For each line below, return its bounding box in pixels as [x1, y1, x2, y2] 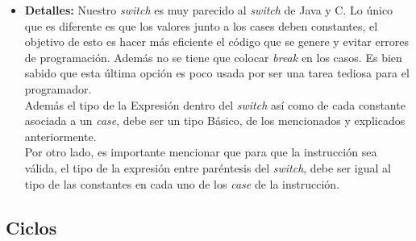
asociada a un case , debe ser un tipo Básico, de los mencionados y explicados [24, 112, 406, 129]
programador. [24, 80, 92, 97]
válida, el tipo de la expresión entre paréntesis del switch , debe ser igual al [24, 159, 391, 176]
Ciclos [6, 214, 57, 239]
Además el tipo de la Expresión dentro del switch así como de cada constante [24, 96, 406, 113]
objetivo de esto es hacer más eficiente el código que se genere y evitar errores [24, 33, 409, 50]
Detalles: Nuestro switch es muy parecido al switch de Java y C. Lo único [24, 2, 393, 18]
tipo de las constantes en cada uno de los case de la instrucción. [24, 175, 340, 192]
